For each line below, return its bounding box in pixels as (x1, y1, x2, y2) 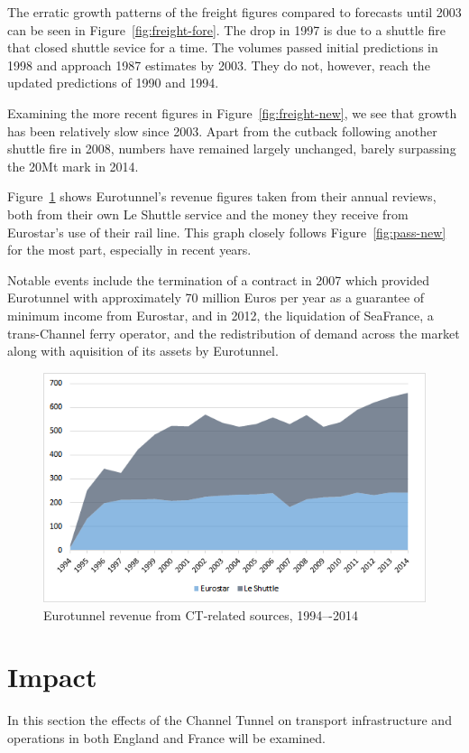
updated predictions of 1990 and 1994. (7, 73, 219, 92)
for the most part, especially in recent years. (7, 240, 252, 259)
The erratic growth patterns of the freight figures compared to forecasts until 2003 (7, 3, 462, 21)
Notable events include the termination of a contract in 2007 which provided (7, 270, 430, 289)
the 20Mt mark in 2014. (7, 156, 139, 175)
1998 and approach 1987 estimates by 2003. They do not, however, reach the (7, 55, 430, 74)
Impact (7, 658, 97, 695)
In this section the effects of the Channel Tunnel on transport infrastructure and (7, 711, 452, 730)
